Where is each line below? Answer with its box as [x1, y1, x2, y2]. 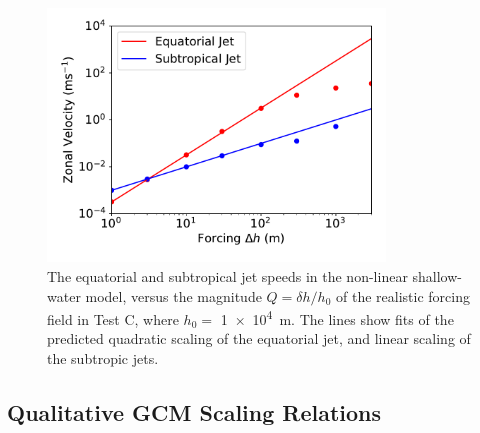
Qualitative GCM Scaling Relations [7, 397, 382, 427]
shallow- [412, 265, 463, 286]
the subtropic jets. [47, 348, 159, 369]
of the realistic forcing [336, 285, 470, 306]
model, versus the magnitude [85, 285, 262, 306]
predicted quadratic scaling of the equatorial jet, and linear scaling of [47, 328, 471, 349]
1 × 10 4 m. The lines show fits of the [220, 306, 454, 329]
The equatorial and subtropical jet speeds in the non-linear [47, 265, 408, 286]
